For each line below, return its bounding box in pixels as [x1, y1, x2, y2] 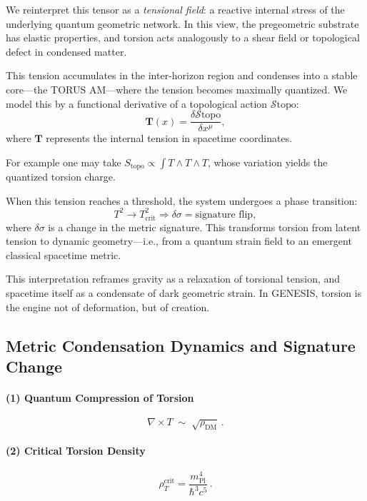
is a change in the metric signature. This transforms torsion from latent [48, 219, 361, 234]
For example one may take [6, 154, 121, 169]
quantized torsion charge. [6, 169, 116, 184]
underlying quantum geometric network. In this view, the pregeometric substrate [6, 16, 359, 31]
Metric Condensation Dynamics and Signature [6, 334, 356, 356]
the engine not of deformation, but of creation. [6, 299, 210, 314]
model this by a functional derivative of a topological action [6, 96, 268, 111]
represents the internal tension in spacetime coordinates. [46, 131, 293, 146]
